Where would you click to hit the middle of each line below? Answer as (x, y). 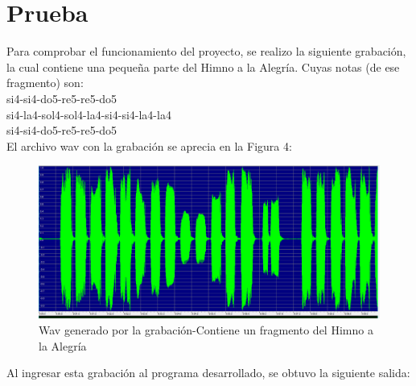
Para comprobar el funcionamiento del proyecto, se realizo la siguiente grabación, (206, 51)
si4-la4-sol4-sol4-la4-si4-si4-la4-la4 (89, 114)
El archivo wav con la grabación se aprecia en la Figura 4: (149, 145)
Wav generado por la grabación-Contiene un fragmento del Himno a (206, 329)
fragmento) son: (45, 83)
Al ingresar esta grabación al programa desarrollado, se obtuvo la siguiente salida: (208, 373)
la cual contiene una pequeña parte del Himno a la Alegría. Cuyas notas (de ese (203, 66)
